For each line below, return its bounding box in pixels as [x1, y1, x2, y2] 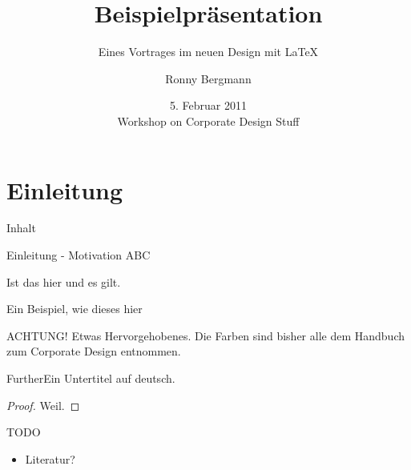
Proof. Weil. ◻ [6, 396, 80, 413]
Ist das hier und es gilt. [6, 273, 121, 290]
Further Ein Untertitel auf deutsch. [6, 370, 175, 386]
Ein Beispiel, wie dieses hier [6, 300, 143, 317]
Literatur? [25, 450, 75, 467]
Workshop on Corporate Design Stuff [117, 112, 300, 129]
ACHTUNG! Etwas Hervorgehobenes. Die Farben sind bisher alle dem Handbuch [6, 327, 405, 343]
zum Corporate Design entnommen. [6, 343, 181, 360]
